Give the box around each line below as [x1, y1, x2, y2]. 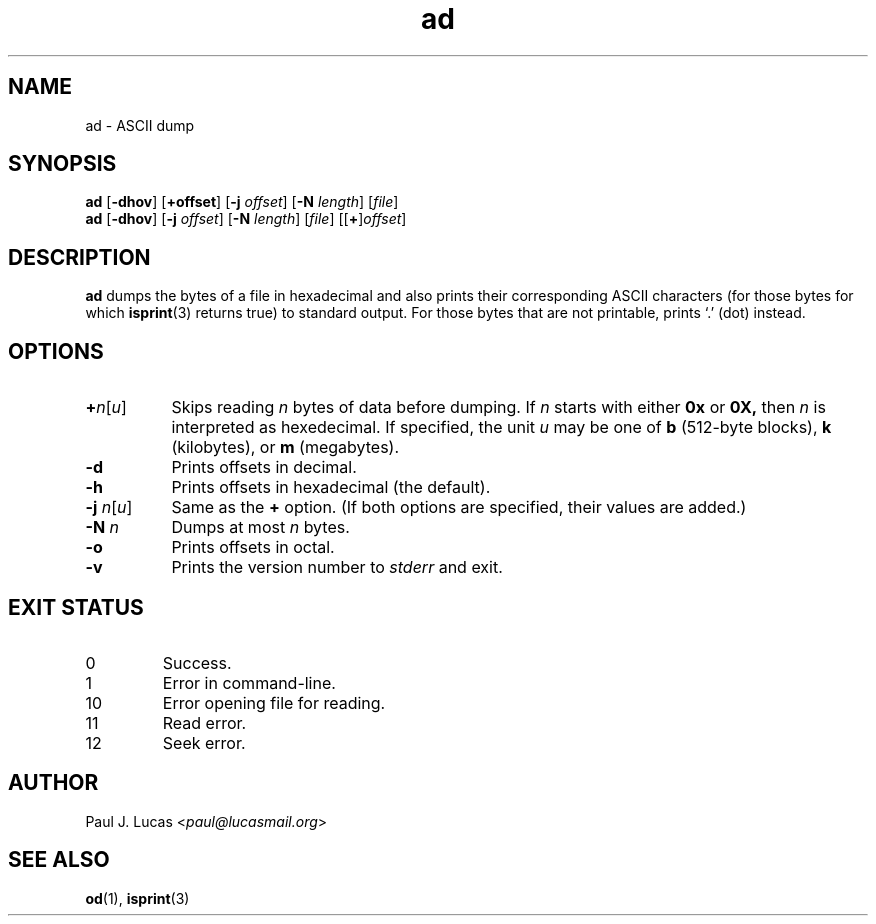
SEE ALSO [8, 847, 110, 873]
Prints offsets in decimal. [171, 457, 357, 478]
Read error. [162, 712, 247, 733]
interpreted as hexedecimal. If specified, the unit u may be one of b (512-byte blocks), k [171, 417, 832, 438]
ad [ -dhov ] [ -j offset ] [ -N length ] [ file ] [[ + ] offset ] [85, 210, 407, 228]
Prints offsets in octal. [171, 537, 335, 558]
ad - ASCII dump [85, 116, 195, 134]
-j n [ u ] [85, 497, 133, 518]
